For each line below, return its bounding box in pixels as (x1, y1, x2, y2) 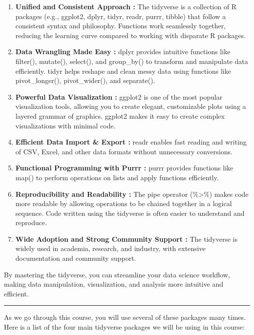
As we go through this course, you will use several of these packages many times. (4, 312, 246, 322)
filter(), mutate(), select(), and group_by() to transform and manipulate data (15, 56, 248, 66)
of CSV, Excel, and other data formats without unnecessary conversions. (15, 146, 233, 156)
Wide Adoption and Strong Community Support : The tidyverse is (15, 233, 238, 244)
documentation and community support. (15, 253, 136, 263)
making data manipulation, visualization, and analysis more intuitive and (4, 279, 224, 289)
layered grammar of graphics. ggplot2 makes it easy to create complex (15, 110, 225, 121)
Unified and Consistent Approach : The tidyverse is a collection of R (15, 1, 237, 11)
